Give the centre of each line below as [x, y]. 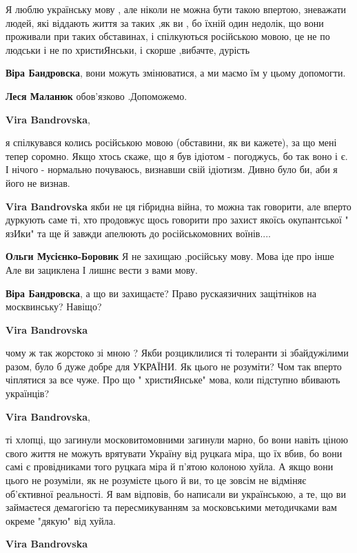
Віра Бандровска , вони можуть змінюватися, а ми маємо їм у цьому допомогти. [176, 73]
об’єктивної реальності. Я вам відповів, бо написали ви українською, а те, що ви [176, 493]
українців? [27, 393]
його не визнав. [38, 182]
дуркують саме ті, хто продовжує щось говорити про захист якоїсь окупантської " [177, 220]
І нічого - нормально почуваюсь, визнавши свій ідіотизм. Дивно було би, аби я [172, 169]
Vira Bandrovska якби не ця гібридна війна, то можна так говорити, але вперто [178, 206]
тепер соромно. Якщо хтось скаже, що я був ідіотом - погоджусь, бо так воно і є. [177, 155]
